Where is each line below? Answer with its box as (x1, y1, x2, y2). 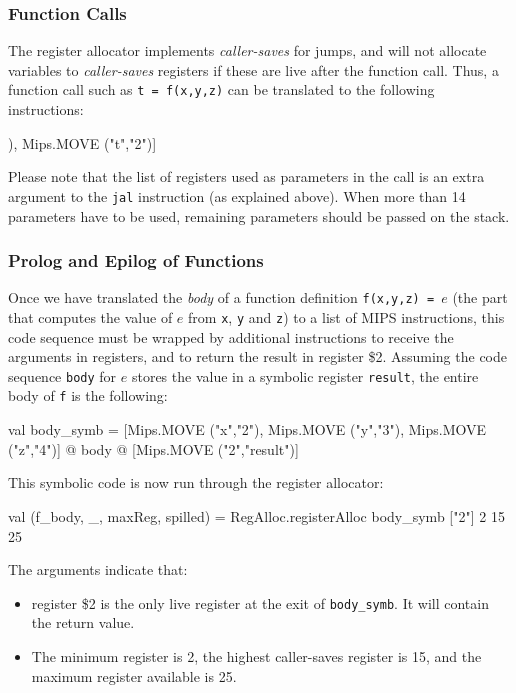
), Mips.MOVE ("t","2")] (8, 132, 157, 153)
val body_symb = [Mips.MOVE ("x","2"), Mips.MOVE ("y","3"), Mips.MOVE (8, 419, 487, 440)
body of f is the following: (8, 385, 168, 406)
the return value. (31, 612, 135, 633)
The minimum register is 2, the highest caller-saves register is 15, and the (31, 645, 482, 666)
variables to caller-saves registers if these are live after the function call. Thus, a (8, 59, 499, 80)
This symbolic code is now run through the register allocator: (8, 472, 384, 493)
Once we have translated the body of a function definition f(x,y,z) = (8, 287, 435, 308)
